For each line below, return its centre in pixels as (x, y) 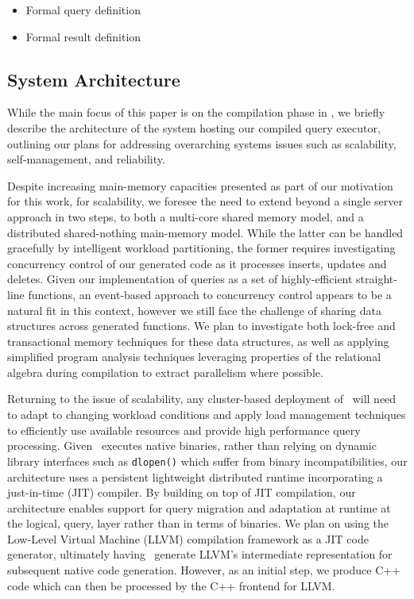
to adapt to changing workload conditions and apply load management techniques (207, 415)
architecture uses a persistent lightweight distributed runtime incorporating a (195, 476)
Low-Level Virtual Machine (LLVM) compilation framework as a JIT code (188, 538)
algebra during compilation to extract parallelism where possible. (165, 372)
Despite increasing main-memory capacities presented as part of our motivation (200, 185)
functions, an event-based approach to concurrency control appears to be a (210, 294)
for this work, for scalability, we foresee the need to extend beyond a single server (205, 201)
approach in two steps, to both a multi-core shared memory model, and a (186, 216)
